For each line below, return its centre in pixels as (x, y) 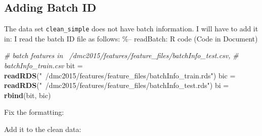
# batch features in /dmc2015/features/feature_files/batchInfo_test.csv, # (121, 55)
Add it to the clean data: (43, 129)
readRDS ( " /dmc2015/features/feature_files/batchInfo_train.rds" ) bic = (120, 75)
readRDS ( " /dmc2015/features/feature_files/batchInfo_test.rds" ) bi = (117, 85)
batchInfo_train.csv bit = (43, 65)
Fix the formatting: (34, 112)
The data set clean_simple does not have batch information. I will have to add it (131, 29)
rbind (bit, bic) (28, 95)
